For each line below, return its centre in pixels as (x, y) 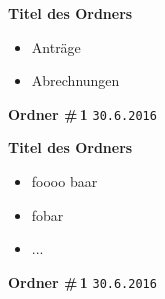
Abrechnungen (75, 80)
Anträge (56, 46)
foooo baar (64, 181)
